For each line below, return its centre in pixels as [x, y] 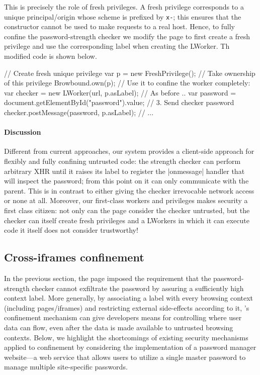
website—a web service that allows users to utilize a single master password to [125, 357]
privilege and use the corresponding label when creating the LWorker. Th [117, 46]
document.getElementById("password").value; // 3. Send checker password [119, 102]
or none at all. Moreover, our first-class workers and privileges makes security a [126, 200]
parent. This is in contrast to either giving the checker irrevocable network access [129, 190]
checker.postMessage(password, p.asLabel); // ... [79, 112]
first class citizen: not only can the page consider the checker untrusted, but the [127, 210]
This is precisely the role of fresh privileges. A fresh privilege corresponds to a [124, 7]
